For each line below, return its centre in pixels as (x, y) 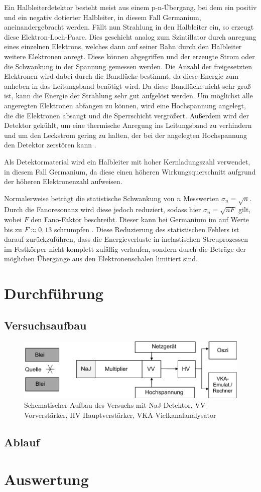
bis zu (13, 229)
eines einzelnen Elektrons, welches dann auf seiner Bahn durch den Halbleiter (123, 46)
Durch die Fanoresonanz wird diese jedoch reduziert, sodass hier (103, 209)
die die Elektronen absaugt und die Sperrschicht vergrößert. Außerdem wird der (127, 115)
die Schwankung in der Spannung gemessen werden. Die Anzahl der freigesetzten (128, 66)
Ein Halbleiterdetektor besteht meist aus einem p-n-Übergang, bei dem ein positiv (130, 7)
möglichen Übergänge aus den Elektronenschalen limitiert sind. (101, 259)
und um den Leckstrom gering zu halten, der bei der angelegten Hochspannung (125, 135)
